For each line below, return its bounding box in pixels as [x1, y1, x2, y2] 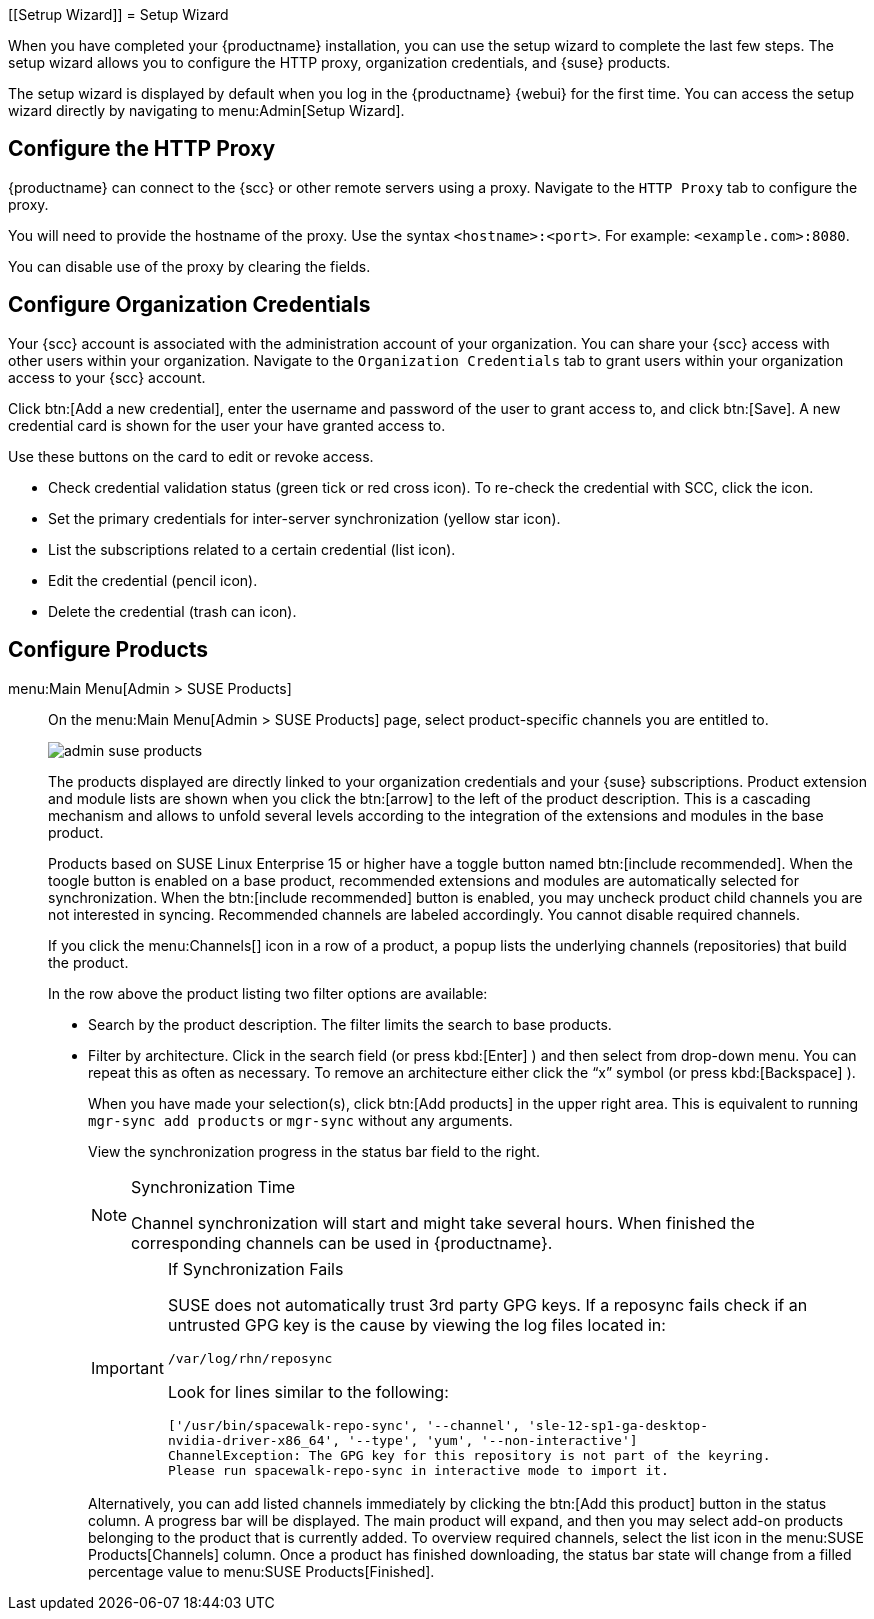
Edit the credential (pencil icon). [48, 571, 258, 589]
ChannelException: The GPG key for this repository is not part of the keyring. [167, 1447, 771, 1463]
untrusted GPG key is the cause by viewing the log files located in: [167, 1314, 666, 1335]
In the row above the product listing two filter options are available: [48, 984, 488, 1002]
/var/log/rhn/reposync [167, 1350, 333, 1366]
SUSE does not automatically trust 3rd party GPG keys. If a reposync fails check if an [167, 1294, 808, 1315]
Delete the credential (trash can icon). [48, 602, 297, 620]
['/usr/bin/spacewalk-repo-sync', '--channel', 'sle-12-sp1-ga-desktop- [167, 1417, 709, 1433]
